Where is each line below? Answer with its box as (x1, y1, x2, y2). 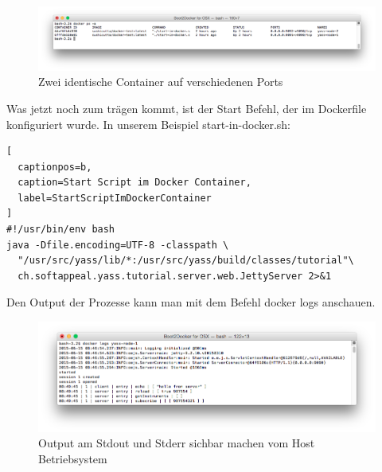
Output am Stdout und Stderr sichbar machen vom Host (38, 435, 315, 451)
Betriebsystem (38, 450, 107, 466)
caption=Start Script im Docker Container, (18, 177, 251, 189)
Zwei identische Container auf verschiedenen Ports (38, 73, 283, 90)
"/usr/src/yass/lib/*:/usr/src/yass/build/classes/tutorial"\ (18, 255, 354, 267)
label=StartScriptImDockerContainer (18, 192, 212, 204)
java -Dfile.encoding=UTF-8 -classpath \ (6, 239, 229, 251)
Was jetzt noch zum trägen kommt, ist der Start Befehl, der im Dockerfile (6, 99, 367, 116)
